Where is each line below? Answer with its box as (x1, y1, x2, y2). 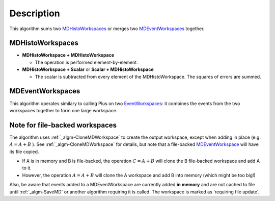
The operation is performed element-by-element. (35, 59, 139, 65)
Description (9, 8, 61, 19)
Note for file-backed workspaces (9, 120, 117, 130)
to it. (22, 165, 32, 171)
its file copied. (9, 148, 39, 155)
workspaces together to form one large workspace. (9, 107, 118, 113)
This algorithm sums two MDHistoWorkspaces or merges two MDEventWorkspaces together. (9, 26, 205, 32)
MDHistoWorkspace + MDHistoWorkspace (22, 52, 115, 58)
